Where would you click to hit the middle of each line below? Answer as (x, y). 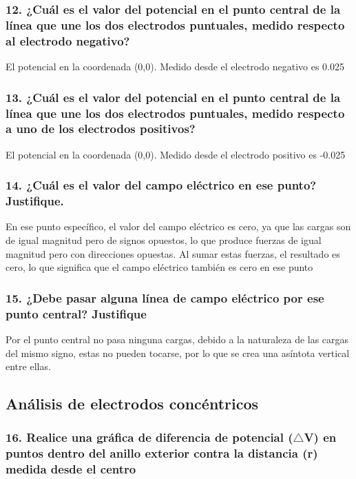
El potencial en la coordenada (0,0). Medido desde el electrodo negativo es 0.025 (175, 67)
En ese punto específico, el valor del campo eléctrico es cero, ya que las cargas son (178, 226)
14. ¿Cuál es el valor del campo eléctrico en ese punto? (161, 185)
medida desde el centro (71, 469)
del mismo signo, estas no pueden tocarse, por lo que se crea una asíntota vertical (178, 353)
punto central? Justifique (76, 313)
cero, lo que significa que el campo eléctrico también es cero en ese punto (159, 267)
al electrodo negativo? (68, 40)
